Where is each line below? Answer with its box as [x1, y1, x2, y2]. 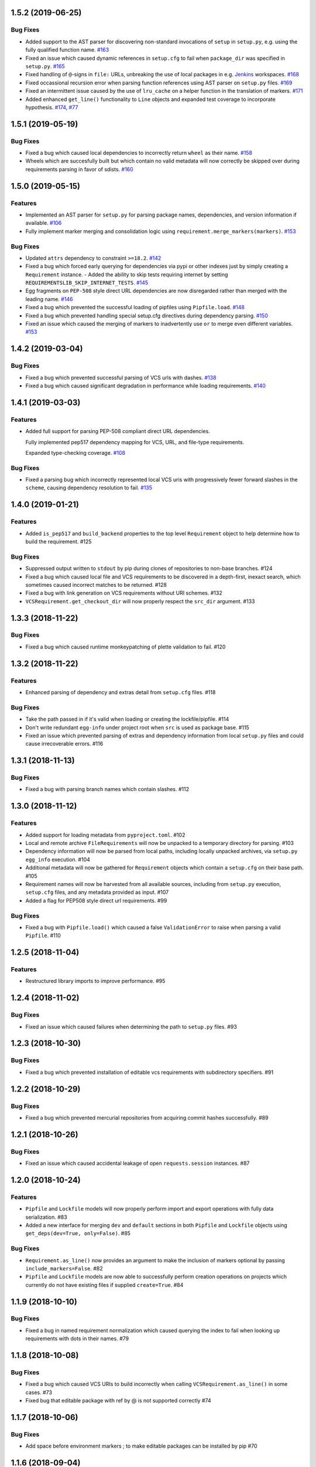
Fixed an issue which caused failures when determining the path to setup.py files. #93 [25, 1023, 237, 1030]
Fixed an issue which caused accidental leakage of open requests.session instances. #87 [25, 1160, 250, 1167]
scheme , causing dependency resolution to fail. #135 [25, 484, 152, 491]
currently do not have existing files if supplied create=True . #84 [25, 1281, 184, 1288]
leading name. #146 [25, 295, 73, 302]
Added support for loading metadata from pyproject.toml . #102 [25, 831, 186, 839]
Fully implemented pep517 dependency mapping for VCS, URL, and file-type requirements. [25, 438, 245, 445]
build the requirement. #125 [25, 538, 92, 545]
